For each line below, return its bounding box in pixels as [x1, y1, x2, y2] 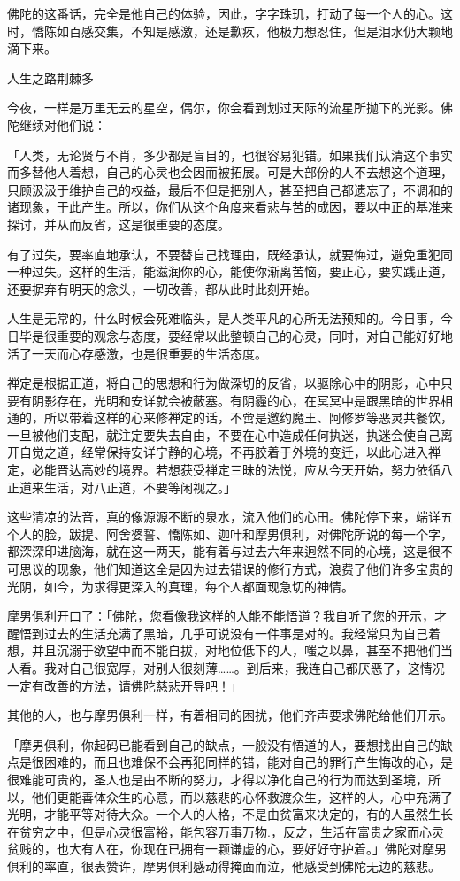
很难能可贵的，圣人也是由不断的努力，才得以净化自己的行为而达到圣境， [7, 769, 428, 788]
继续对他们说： [19, 115, 106, 134]
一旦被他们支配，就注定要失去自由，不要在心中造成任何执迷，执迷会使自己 [7, 425, 441, 444]
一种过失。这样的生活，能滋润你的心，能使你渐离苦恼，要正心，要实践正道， [7, 262, 453, 281]
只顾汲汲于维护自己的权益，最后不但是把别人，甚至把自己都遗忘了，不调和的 [7, 180, 453, 198]
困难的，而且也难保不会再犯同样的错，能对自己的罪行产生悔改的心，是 [43, 753, 453, 771]
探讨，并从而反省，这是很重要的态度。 [7, 214, 230, 233]
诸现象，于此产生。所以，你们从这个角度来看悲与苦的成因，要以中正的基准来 [7, 197, 453, 216]
